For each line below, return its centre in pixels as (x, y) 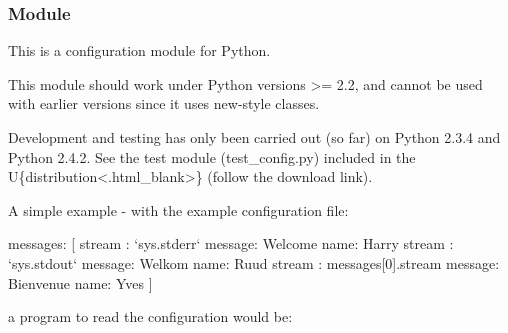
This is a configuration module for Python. (139, 50)
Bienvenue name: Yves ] (80, 282)
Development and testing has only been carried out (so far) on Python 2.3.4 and (254, 137)
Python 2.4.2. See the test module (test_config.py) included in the (212, 156)
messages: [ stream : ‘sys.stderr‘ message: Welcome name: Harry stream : (231, 243)
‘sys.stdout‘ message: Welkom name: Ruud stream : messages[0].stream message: (254, 262)
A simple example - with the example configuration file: (178, 209)
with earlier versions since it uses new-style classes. (164, 103)
